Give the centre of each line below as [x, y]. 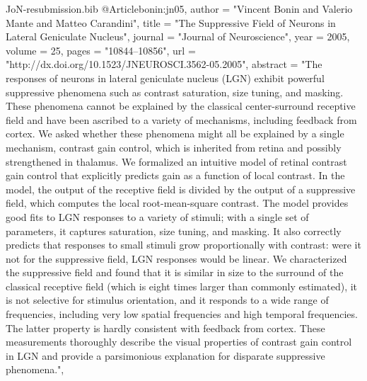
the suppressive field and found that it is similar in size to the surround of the [175, 272]
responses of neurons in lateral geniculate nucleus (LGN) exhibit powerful [165, 78]
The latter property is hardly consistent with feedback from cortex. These [165, 328]
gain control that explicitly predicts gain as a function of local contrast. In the [175, 175]
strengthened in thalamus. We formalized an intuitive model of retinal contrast [176, 161]
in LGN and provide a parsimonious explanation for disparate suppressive [165, 355]
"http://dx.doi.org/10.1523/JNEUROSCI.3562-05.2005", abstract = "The [164, 64]
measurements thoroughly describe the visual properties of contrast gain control [179, 342]
